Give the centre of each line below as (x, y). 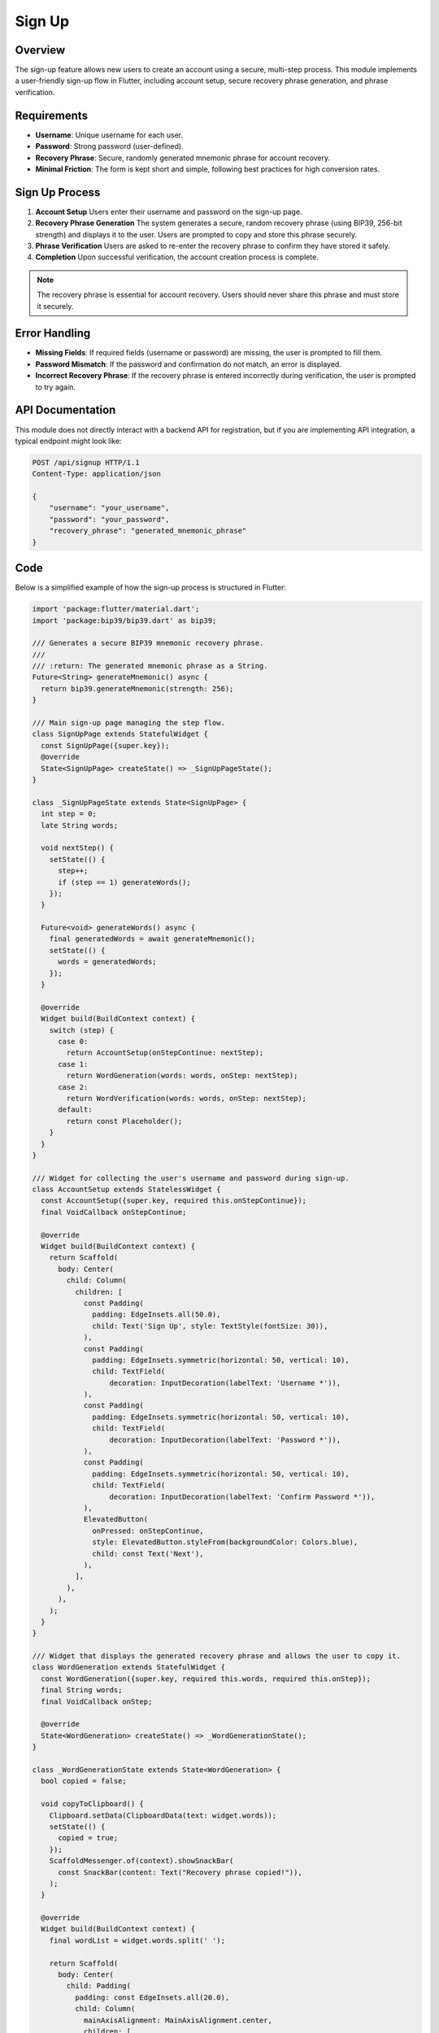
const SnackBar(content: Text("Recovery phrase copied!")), (180, 1872)
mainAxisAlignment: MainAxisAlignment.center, (178, 2020)
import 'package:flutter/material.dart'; (116, 609)
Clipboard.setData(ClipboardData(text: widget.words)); (163, 1815)
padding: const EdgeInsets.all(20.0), (152, 1997)
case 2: (73, 1087)
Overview (40, 50)
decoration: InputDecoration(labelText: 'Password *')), (225, 1440)
